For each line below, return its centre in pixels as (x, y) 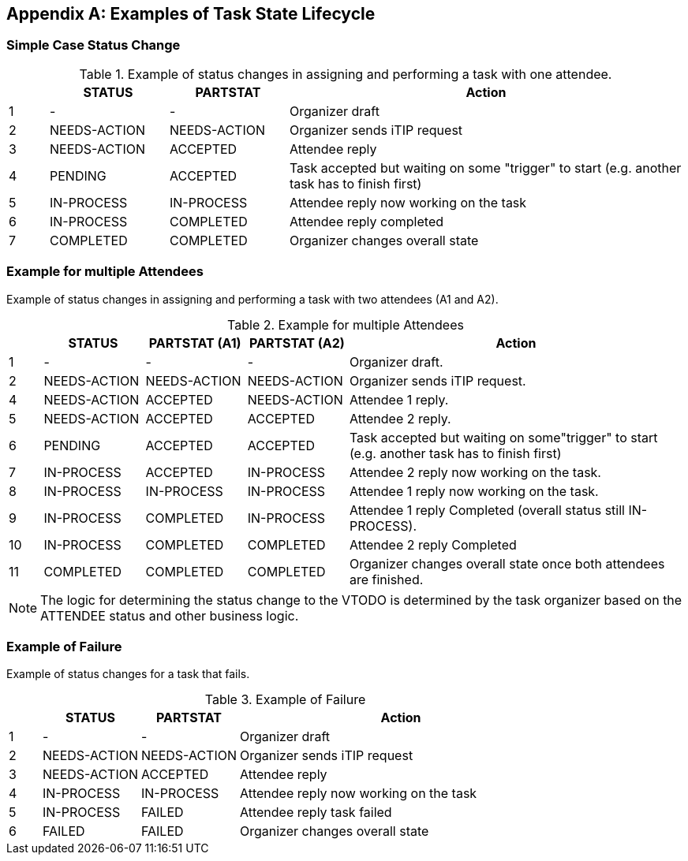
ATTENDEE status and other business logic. (170, 615)
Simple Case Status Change (93, 45)
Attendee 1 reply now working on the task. (474, 491)
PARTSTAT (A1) (195, 343)
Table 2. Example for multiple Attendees (346, 324)
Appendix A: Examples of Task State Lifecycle (191, 14)
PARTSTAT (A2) (297, 343)
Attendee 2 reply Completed (433, 544)
